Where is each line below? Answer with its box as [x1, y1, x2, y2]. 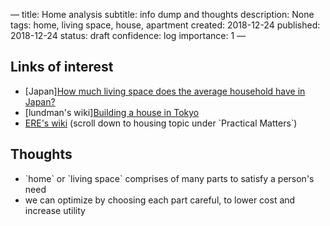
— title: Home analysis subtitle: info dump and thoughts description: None [10, 9, 315, 20]
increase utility [24, 204, 86, 216]
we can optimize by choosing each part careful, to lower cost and [24, 194, 296, 206]
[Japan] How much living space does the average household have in [24, 85, 306, 97]
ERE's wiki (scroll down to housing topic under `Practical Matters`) [24, 117, 298, 129]
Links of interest [10, 59, 114, 76]
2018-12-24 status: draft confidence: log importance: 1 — [10, 30, 247, 41]
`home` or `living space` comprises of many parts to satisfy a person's [24, 172, 315, 184]
